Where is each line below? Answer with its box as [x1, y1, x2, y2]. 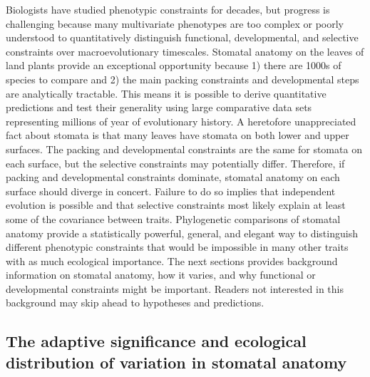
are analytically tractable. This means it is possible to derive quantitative [6, 86, 327, 100]
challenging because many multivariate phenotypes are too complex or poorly [6, 16, 344, 31]
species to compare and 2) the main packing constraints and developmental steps [6, 71, 359, 86]
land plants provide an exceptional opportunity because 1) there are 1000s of [6, 58, 341, 73]
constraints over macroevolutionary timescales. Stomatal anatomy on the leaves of [6, 43, 364, 58]
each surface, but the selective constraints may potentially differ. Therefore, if [6, 155, 345, 170]
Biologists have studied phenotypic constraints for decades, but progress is [6, 2, 330, 16]
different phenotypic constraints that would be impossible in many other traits [6, 239, 349, 254]
